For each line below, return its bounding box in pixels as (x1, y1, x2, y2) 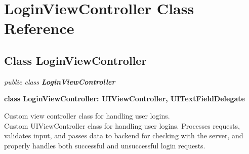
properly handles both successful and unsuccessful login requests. (4, 140, 205, 150)
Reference (4, 18, 74, 38)
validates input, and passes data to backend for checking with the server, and (4, 130, 243, 141)
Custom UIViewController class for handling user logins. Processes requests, (4, 120, 240, 131)
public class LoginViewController (4, 76, 115, 87)
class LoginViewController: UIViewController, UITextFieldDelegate (4, 93, 245, 104)
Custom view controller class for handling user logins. (4, 110, 170, 121)
